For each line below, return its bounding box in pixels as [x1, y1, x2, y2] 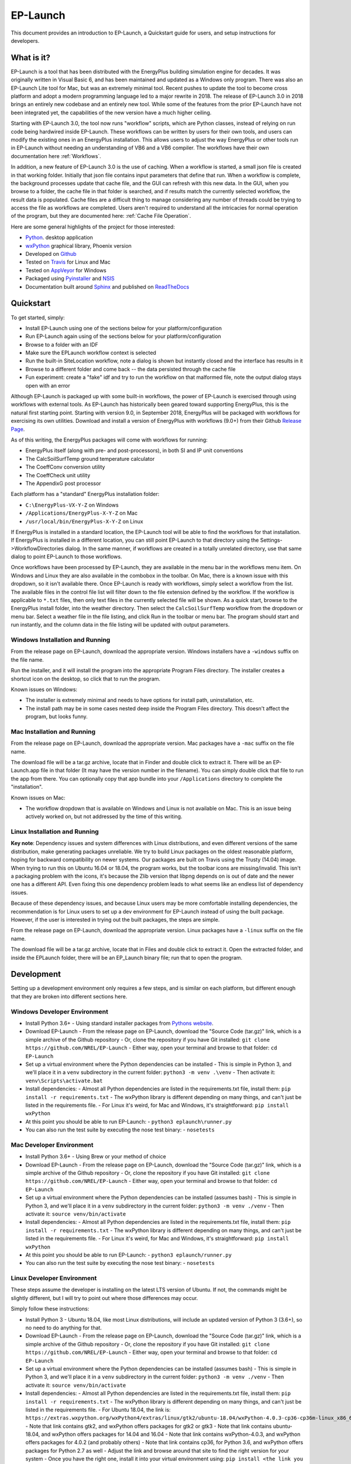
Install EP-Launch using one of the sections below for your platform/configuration [25, 324, 222, 331]
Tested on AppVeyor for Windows [25, 266, 106, 273]
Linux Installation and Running [11, 827, 99, 836]
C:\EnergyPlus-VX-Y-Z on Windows [25, 501, 119, 508]
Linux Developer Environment [11, 1274, 97, 1282]
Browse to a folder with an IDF [25, 341, 99, 348]
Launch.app [11, 767, 40, 774]
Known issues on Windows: [11, 686, 78, 693]
